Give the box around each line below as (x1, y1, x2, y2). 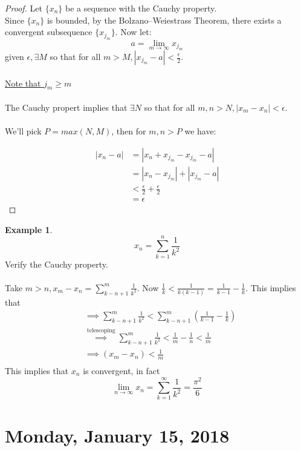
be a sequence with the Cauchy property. (65, 2, 217, 14)
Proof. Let (5, 2, 42, 14)
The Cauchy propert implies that (5, 100, 128, 113)
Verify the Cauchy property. (5, 257, 108, 270)
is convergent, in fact (83, 364, 160, 377)
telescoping (86, 327, 115, 334)
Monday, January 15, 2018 (5, 423, 230, 447)
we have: (184, 125, 216, 137)
